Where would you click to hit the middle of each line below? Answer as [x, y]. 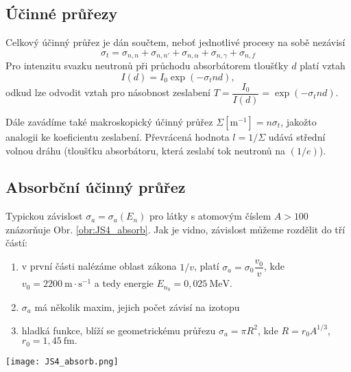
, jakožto [299, 121]
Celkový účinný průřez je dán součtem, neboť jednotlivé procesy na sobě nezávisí [175, 42]
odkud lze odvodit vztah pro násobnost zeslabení [108, 92]
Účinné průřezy [62, 13]
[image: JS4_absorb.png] [62, 361]
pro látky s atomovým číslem [210, 216]
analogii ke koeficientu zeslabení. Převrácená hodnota [118, 136]
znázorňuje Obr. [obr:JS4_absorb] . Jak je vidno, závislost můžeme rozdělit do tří [175, 229]
